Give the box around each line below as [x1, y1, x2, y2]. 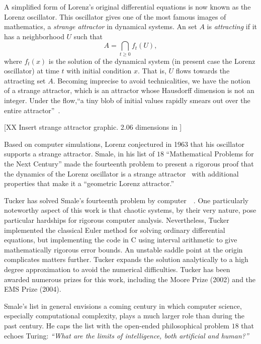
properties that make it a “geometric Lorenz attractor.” [4, 178, 175, 189]
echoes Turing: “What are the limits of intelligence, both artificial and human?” [4, 330, 249, 340]
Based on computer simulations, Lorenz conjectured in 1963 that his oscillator [4, 138, 245, 149]
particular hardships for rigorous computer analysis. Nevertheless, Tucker [4, 215, 229, 225]
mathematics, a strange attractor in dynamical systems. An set [4, 21, 197, 32]
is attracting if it [207, 21, 257, 32]
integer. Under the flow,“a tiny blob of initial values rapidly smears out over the [4, 95, 250, 106]
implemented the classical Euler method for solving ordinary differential [4, 224, 225, 235]
